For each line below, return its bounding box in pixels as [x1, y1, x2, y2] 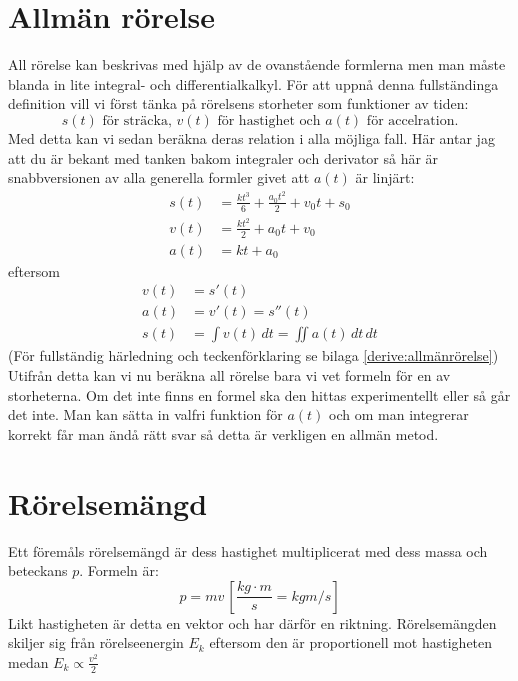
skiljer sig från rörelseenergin [8, 632, 184, 653]
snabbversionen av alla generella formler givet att [8, 167, 310, 188]
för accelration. [366, 113, 459, 128]
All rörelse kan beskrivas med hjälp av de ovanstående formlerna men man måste [8, 54, 506, 75]
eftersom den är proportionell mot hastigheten [209, 632, 493, 653]
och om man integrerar [329, 404, 469, 425]
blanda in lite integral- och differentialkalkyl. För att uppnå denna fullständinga [8, 73, 499, 94]
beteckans [8, 560, 68, 581]
